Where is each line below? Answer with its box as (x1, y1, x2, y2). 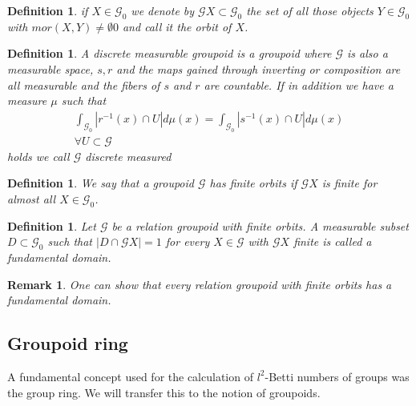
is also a (347, 45, 388, 62)
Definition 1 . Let (7, 217, 96, 234)
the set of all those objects (246, 2, 374, 18)
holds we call (7, 147, 70, 164)
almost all (7, 190, 56, 207)
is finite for (321, 175, 378, 191)
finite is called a (293, 233, 372, 250)
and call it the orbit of (122, 18, 232, 34)
